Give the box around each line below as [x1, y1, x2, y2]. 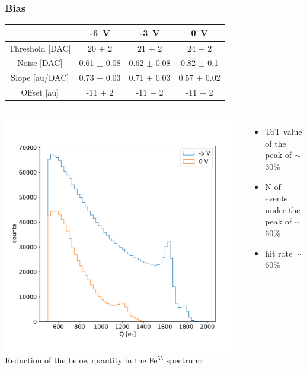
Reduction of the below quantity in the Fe [5, 354, 158, 366]
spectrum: [166, 354, 203, 366]
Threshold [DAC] [9, 42, 71, 54]
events [265, 192, 288, 204]
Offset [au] [21, 86, 59, 99]
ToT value [265, 125, 302, 138]
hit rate [265, 246, 293, 259]
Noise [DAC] [17, 56, 63, 69]
